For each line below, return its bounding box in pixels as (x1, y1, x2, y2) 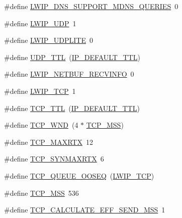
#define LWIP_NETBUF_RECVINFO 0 (4, 69, 134, 79)
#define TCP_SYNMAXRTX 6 (4, 153, 104, 164)
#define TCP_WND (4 (4, 120, 78, 130)
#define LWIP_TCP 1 (4, 85, 76, 96)
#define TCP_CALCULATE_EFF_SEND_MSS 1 (4, 204, 165, 215)
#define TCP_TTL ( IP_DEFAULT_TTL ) (4, 102, 140, 113)
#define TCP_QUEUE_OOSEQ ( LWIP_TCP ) (4, 170, 154, 181)
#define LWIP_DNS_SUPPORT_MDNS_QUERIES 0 (4, 1, 178, 11)
